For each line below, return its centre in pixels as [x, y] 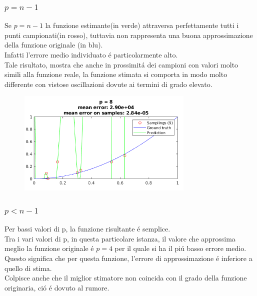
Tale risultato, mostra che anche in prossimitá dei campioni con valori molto [121, 64]
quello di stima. [28, 268]
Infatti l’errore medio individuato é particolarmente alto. [91, 54]
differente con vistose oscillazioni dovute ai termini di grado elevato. [108, 84]
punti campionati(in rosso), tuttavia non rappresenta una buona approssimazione [129, 35]
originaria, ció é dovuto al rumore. [57, 287]
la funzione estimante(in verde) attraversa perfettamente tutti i [142, 25]
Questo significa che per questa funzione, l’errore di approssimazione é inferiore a [128, 258]
